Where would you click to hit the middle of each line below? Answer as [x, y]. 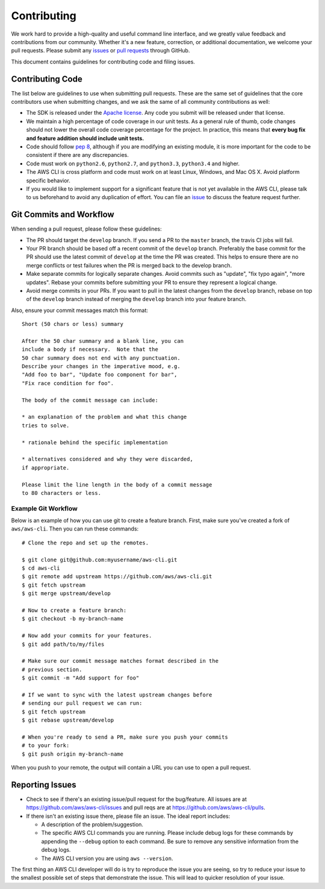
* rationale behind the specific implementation [95, 442]
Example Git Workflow [45, 508]
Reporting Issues [44, 785]
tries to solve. [46, 425]
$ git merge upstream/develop [67, 594]
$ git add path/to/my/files [63, 644]
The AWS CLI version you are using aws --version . [107, 858]
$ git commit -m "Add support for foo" [81, 678]
